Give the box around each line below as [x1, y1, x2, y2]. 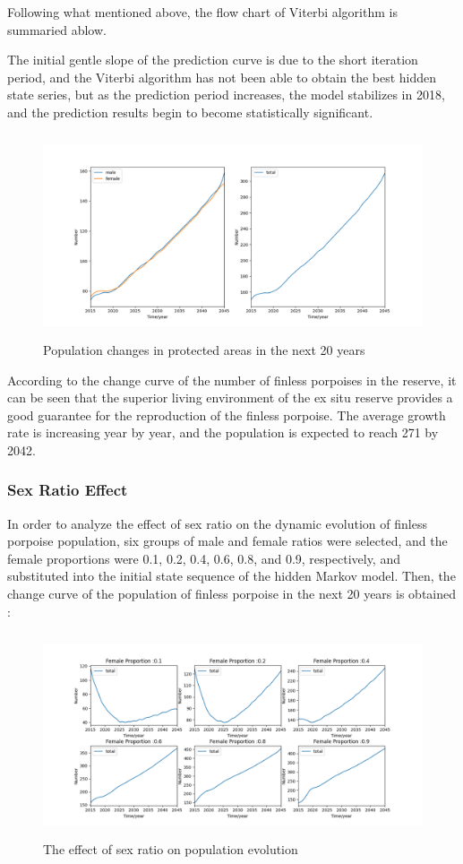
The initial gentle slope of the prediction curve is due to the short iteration [7, 50, 418, 69]
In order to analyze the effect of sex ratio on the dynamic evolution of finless [7, 514, 427, 532]
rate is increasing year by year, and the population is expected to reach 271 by [7, 423, 439, 442]
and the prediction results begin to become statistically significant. [7, 102, 373, 121]
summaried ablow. [7, 20, 107, 39]
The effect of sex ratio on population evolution [43, 839, 298, 858]
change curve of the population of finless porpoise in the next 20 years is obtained [7, 584, 457, 603]
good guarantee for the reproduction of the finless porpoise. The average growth [7, 405, 446, 424]
